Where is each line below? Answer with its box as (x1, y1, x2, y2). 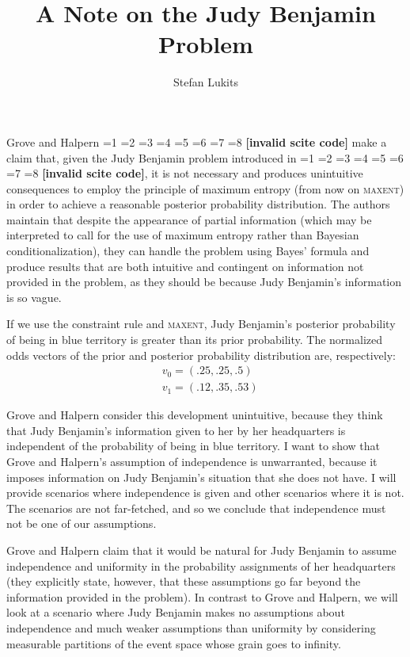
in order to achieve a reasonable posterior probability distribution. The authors (6, 196, 390, 212)
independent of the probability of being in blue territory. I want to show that (6, 437, 381, 454)
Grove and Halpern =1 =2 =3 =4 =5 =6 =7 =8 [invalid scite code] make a (6, 133, 387, 150)
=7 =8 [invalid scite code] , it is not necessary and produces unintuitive (6, 165, 363, 181)
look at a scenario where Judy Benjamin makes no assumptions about (6, 604, 345, 621)
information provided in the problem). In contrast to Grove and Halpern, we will (6, 588, 398, 605)
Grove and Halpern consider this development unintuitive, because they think (6, 407, 383, 423)
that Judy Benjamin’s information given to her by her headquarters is (6, 422, 346, 438)
